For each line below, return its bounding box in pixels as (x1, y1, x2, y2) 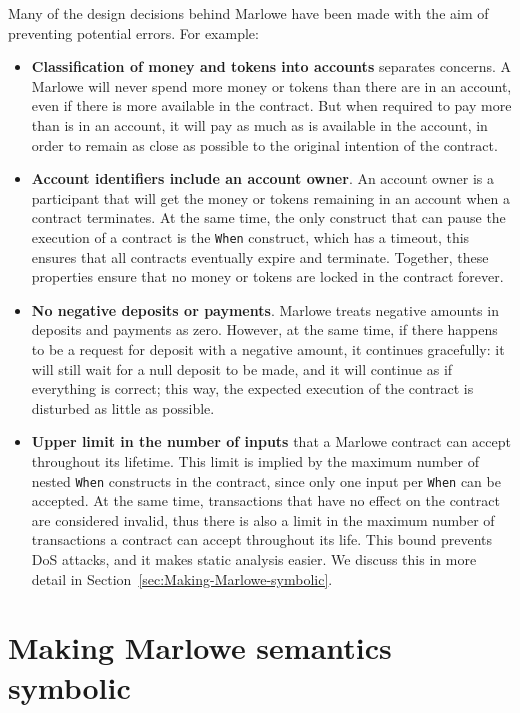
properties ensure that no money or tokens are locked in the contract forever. (31, 266, 504, 287)
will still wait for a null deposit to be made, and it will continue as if (31, 358, 453, 379)
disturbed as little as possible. (31, 397, 215, 418)
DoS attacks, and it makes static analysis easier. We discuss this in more (31, 548, 477, 569)
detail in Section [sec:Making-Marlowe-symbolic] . (31, 568, 333, 589)
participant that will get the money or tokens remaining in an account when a (31, 187, 510, 208)
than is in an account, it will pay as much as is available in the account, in (31, 114, 488, 135)
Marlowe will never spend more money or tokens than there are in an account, (31, 75, 512, 96)
